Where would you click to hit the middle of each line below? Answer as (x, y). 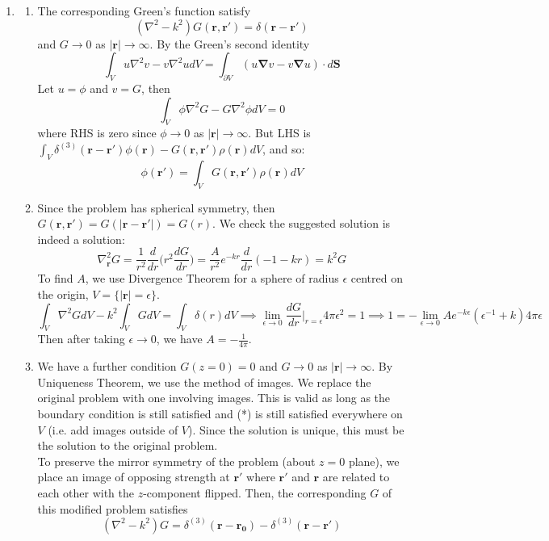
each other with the (86, 492)
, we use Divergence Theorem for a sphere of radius (212, 278)
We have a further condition (107, 366)
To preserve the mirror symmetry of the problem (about (176, 461)
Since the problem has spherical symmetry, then (156, 207)
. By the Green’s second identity (230, 43)
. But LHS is (279, 133)
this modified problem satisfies (113, 508)
